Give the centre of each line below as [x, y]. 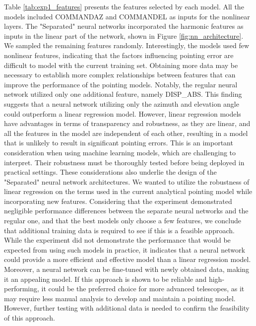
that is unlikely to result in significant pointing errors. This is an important [119, 143]
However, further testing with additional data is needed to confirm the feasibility [127, 308]
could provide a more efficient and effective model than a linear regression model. [128, 259]
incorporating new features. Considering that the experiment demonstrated [118, 201]
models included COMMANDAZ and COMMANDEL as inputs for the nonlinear [127, 16]
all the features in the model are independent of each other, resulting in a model [126, 133]
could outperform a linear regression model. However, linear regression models [123, 113]
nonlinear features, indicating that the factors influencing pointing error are [119, 55]
